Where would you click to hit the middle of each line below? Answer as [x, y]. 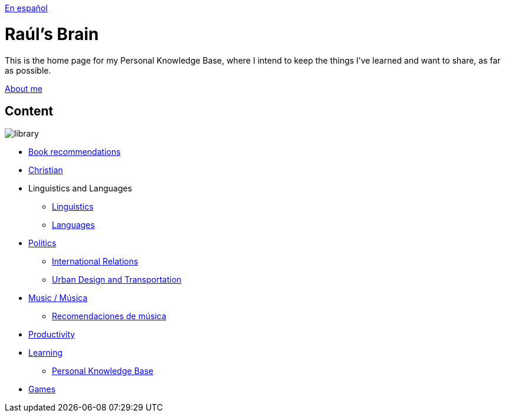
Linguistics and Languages [80, 188]
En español [26, 8]
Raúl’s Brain [52, 34]
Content [29, 111]
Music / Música [58, 298]
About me [24, 88]
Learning [46, 353]
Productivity [52, 335]
